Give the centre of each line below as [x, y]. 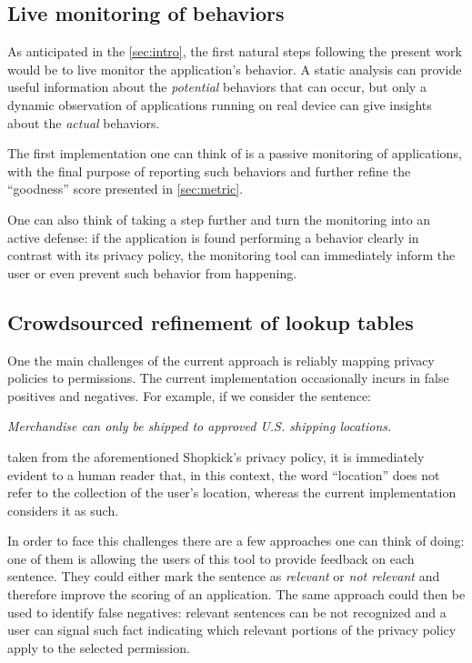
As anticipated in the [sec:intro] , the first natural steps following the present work [235, 51]
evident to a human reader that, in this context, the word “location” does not [224, 474]
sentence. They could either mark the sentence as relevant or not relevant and [224, 576]
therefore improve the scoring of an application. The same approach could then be [236, 594]
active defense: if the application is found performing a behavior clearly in [213, 237]
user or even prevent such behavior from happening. [152, 272]
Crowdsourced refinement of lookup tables [211, 321]
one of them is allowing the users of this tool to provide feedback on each [211, 558]
